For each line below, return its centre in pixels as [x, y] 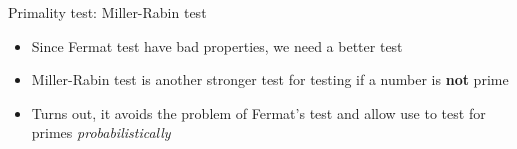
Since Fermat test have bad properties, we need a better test [217, 45]
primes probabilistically [101, 132]
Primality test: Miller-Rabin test [107, 12]
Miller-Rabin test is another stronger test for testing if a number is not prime [270, 79]
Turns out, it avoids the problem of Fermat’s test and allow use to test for [258, 112]
